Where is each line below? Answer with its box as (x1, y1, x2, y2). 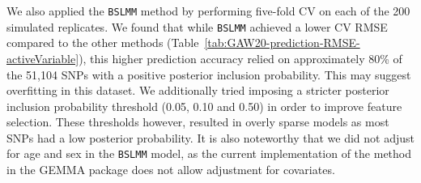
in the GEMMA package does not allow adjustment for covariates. (6, 161, 335, 178)
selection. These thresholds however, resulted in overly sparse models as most (6, 113, 389, 130)
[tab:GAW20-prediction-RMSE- (204, 34, 360, 51)
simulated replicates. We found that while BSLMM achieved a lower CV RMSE (6, 18, 388, 35)
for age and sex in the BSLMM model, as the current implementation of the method (6, 145, 412, 162)
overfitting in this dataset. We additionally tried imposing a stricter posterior (6, 82, 389, 99)
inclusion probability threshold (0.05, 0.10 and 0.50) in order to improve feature (6, 97, 402, 114)
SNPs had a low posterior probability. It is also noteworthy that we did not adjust (6, 129, 415, 146)
